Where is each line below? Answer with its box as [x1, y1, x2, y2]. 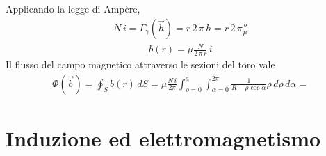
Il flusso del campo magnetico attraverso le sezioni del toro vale [6, 57, 275, 71]
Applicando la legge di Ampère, [6, 1, 140, 15]
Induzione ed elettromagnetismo [6, 123, 321, 152]
